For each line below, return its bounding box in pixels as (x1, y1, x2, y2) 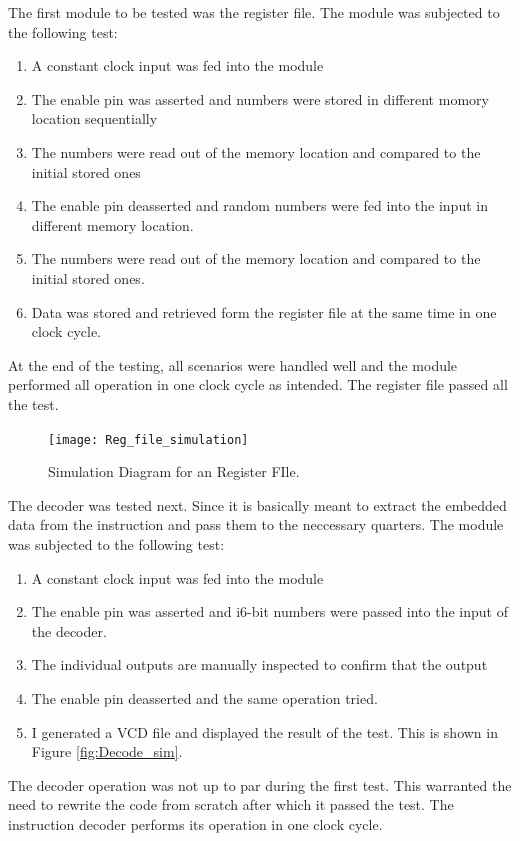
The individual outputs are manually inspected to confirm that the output (31, 654, 488, 675)
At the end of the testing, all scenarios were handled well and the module (8, 354, 458, 375)
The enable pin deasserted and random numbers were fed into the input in (31, 195, 488, 216)
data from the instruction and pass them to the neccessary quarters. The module (8, 514, 504, 535)
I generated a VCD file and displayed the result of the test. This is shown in (31, 721, 498, 742)
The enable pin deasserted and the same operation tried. (31, 687, 378, 708)
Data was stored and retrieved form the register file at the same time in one (31, 301, 497, 322)
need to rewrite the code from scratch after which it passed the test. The (8, 794, 454, 815)
